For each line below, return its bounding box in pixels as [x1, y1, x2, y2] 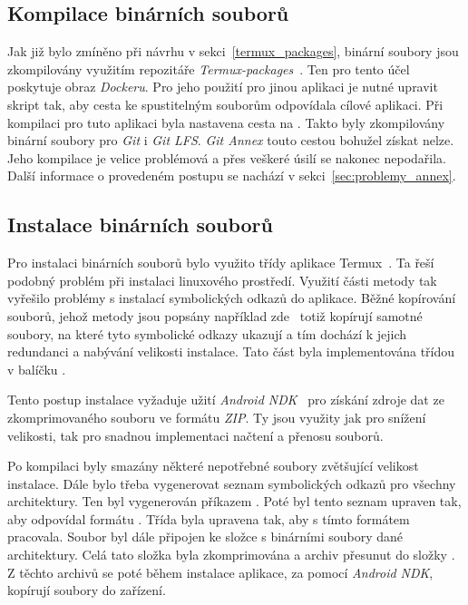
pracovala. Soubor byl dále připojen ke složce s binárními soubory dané [7, 527, 404, 546]
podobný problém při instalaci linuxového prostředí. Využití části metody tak [7, 270, 437, 289]
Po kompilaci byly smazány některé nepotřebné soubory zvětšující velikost [7, 456, 419, 475]
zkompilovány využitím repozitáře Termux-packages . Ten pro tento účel [7, 59, 410, 78]
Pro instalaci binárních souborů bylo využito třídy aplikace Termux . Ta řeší [7, 253, 434, 272]
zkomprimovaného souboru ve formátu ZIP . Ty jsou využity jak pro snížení [7, 407, 426, 426]
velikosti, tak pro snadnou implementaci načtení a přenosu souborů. [7, 425, 384, 444]
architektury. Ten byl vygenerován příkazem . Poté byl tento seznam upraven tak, [7, 492, 462, 511]
